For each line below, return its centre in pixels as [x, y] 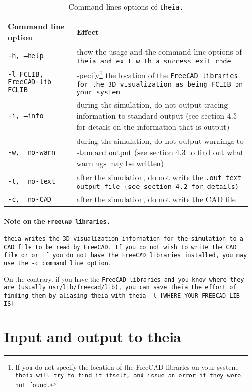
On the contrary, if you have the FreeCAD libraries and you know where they [124, 278]
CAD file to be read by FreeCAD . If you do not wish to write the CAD [120, 247]
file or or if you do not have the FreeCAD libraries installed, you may [126, 255]
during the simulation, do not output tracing [152, 105]
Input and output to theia [93, 336]
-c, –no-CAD [30, 199]
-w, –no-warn [32, 152]
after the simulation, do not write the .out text [159, 177]
